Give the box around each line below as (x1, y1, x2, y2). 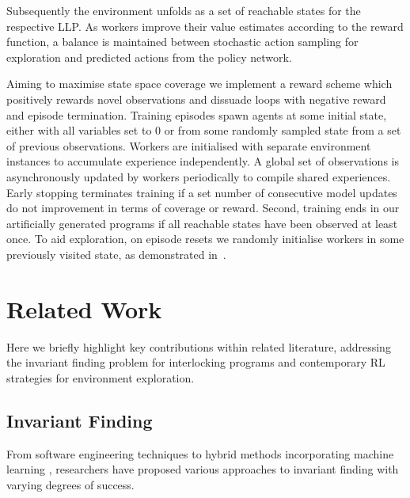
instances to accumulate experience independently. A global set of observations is (6, 153, 399, 169)
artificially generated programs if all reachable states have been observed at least (6, 215, 398, 231)
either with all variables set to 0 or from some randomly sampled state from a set (6, 122, 401, 139)
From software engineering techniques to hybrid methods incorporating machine (6, 445, 394, 462)
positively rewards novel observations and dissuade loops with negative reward (6, 90, 386, 107)
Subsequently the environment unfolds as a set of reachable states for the (6, 2, 361, 18)
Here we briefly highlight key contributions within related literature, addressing (6, 338, 391, 355)
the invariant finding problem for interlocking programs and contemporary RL (6, 354, 385, 371)
